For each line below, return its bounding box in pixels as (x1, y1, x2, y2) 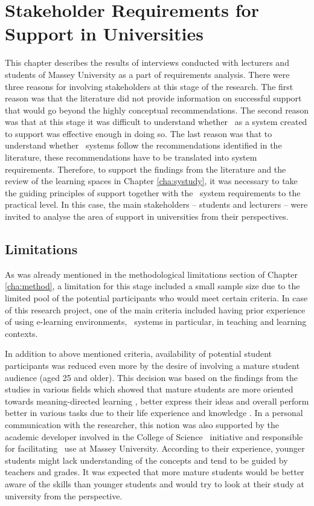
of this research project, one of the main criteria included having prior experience (5, 303, 306, 316)
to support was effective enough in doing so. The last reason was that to (5, 127, 272, 139)
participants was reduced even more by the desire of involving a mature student (5, 359, 300, 371)
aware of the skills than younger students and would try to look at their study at (5, 477, 305, 490)
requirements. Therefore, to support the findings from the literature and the (5, 162, 286, 175)
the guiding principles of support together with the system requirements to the (5, 186, 301, 199)
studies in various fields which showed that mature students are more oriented (5, 383, 293, 396)
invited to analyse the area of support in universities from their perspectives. (5, 210, 289, 223)
